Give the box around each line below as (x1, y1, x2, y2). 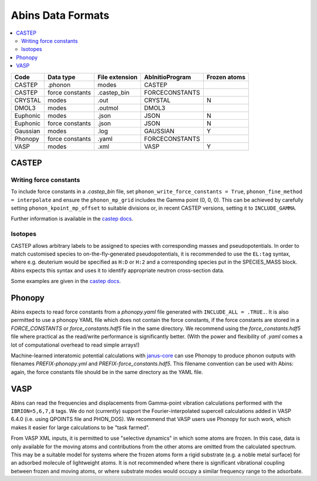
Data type (47, 73, 76, 81)
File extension (97, 73, 138, 81)
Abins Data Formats (11, 9, 110, 22)
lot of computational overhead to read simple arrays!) (11, 341, 140, 348)
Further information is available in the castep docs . (11, 215, 134, 223)
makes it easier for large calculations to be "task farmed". (11, 423, 150, 431)
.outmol (97, 103, 119, 112)
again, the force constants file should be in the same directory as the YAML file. (11, 368, 204, 375)
